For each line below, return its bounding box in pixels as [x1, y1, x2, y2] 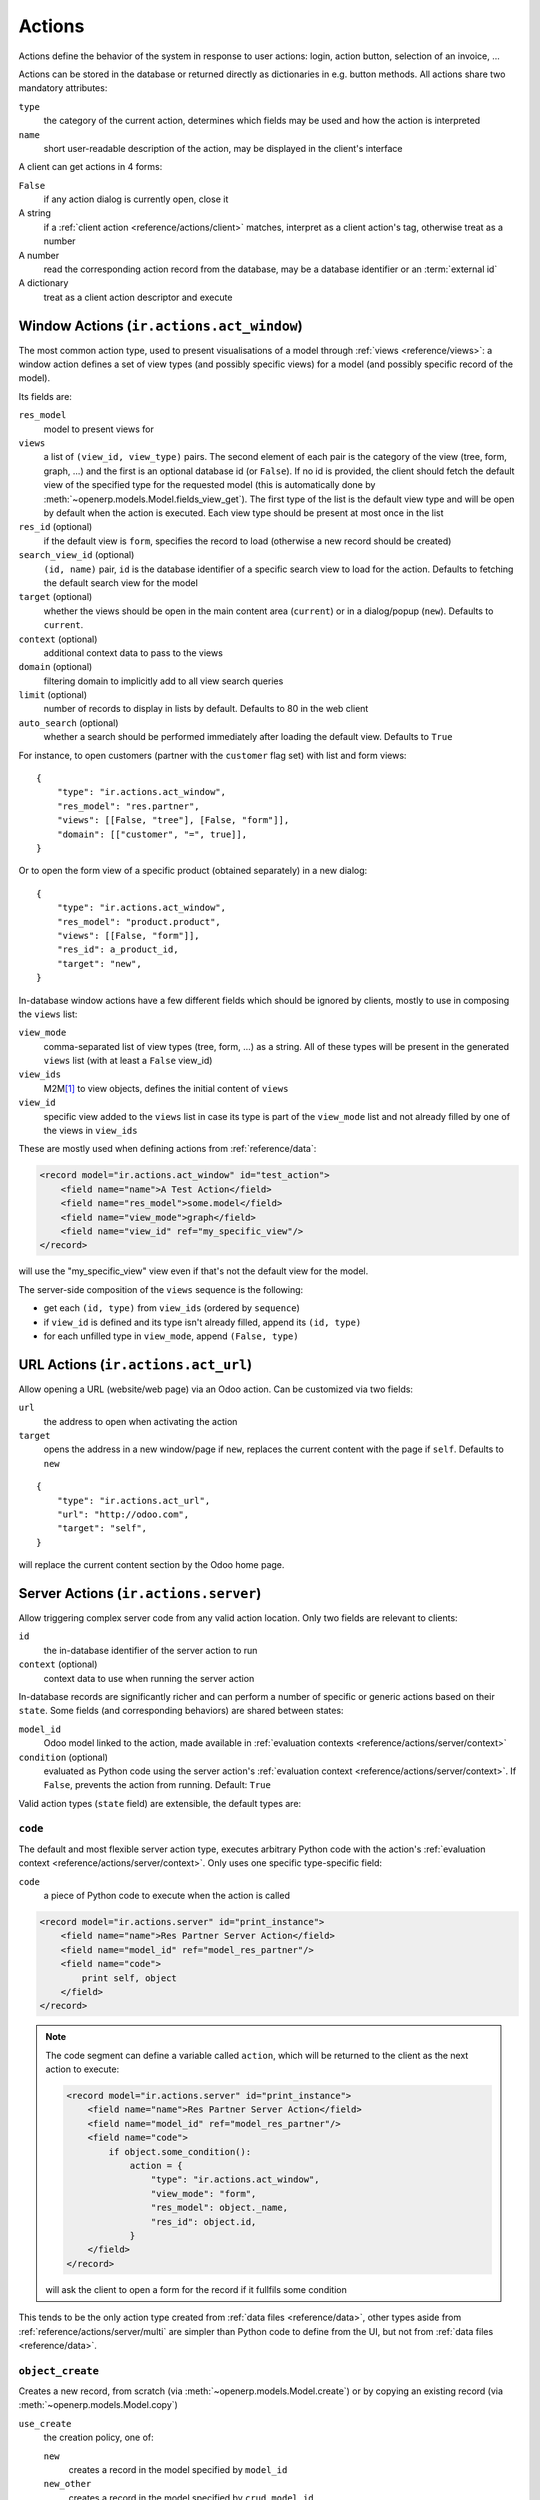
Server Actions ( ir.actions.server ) [18, 1585, 262, 1602]
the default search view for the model [43, 576, 199, 589]
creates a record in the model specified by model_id [68, 2464, 288, 2476]
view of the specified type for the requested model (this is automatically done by [43, 479, 376, 491]
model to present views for [43, 423, 154, 435]
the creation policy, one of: [43, 2431, 154, 2444]
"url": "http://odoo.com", [56, 1508, 190, 1520]
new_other [43, 2478, 92, 2490]
